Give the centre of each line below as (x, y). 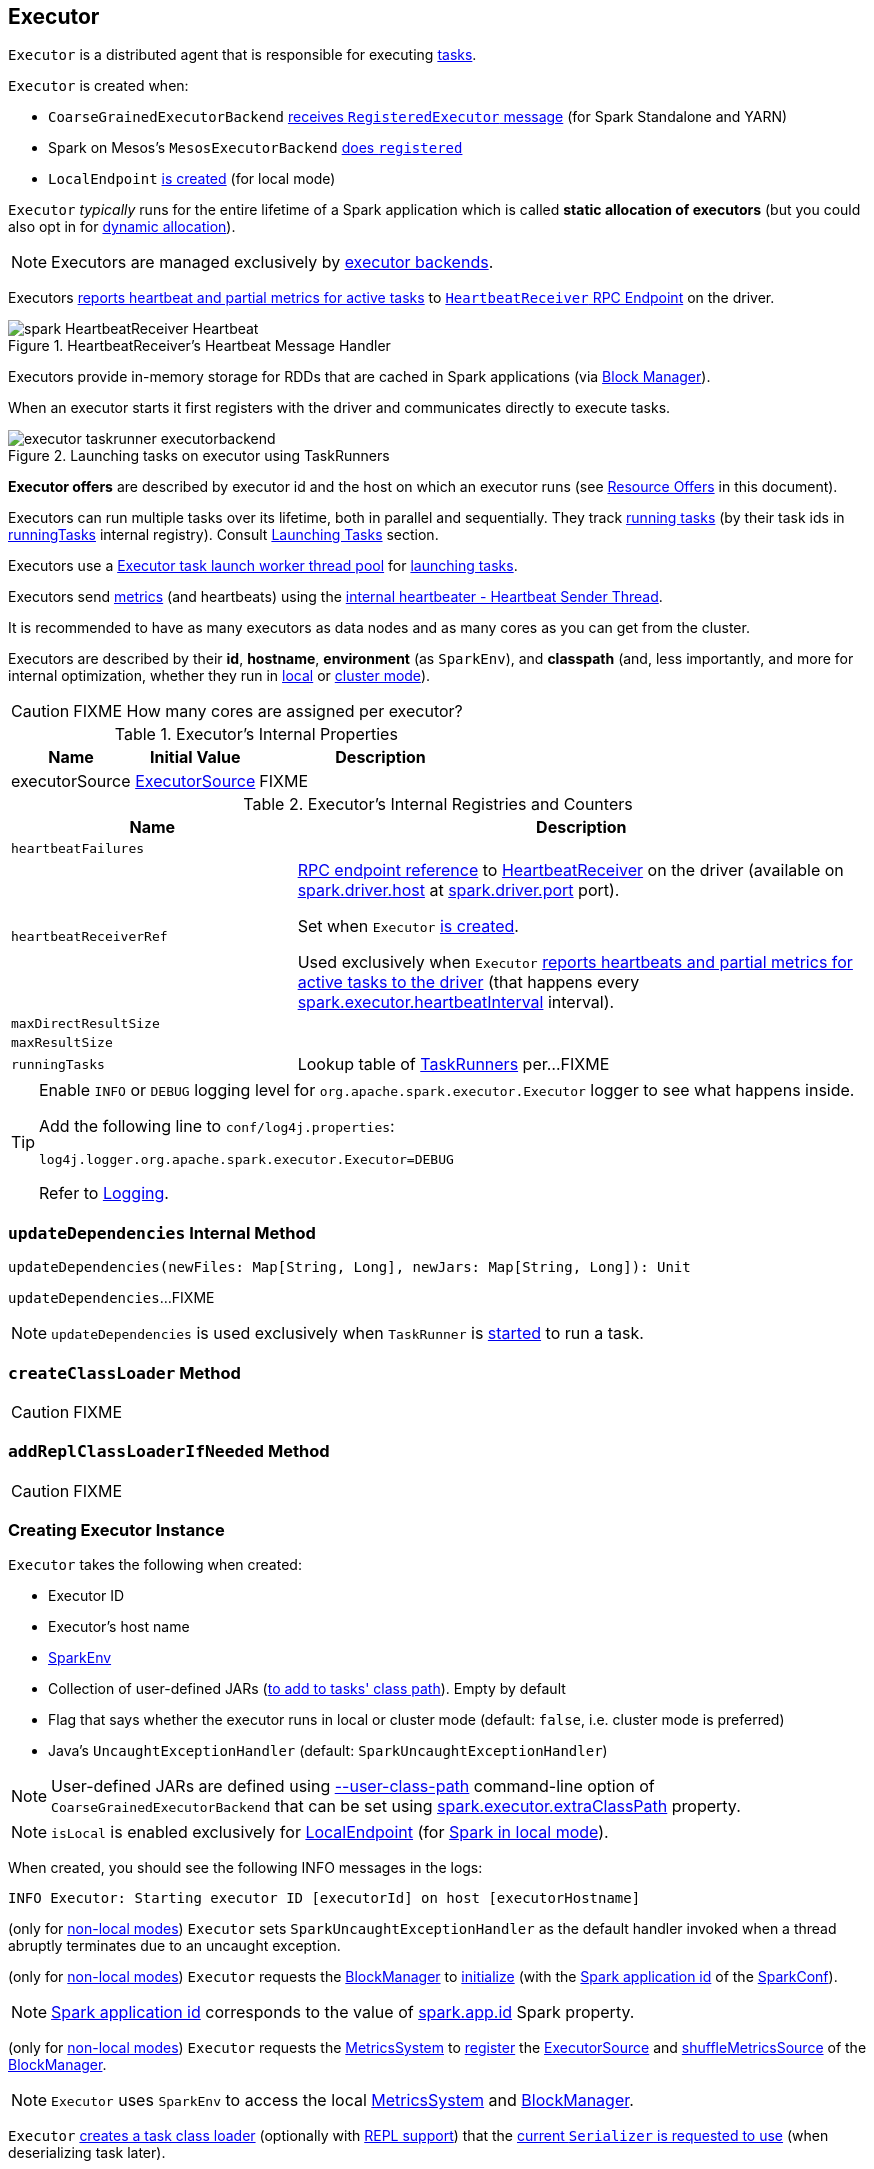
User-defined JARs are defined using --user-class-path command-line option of (353, 1786)
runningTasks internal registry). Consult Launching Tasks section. (223, 535)
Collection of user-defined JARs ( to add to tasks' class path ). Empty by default (307, 1689)
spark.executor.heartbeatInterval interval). (456, 1002)
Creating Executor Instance (116, 1530)
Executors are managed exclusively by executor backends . (272, 262)
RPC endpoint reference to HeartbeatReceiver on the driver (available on (570, 870)
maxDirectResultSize (85, 1024)
